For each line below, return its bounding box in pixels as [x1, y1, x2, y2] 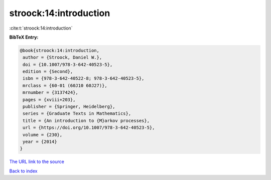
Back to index [9, 168, 38, 174]
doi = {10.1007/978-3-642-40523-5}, [23, 62, 113, 67]
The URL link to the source [9, 158, 65, 165]
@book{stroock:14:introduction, [20, 48, 100, 53]
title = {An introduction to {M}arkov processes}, [23, 118, 150, 123]
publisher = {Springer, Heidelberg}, [23, 104, 115, 110]
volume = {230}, [23, 132, 63, 137]
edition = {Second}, [23, 69, 73, 75]
